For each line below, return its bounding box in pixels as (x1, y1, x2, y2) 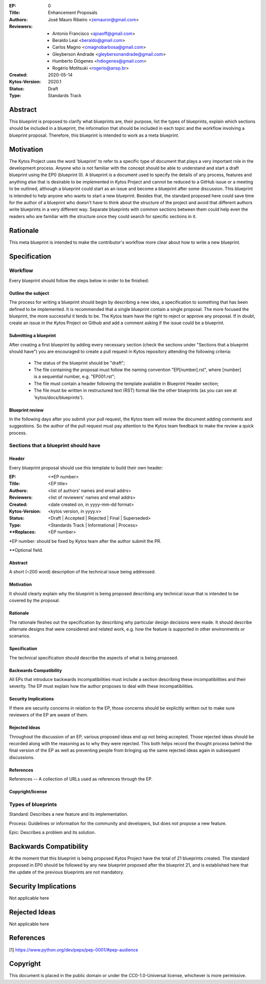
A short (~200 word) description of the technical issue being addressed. (9, 569, 156, 575)
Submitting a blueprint (9, 333, 56, 339)
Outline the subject (9, 290, 49, 296)
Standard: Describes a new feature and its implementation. (9, 811, 129, 817)
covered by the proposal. (9, 598, 60, 604)
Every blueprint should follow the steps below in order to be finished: (9, 277, 149, 283)
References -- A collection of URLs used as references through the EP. (9, 776, 153, 782)
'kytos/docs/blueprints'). (33, 394, 84, 400)
